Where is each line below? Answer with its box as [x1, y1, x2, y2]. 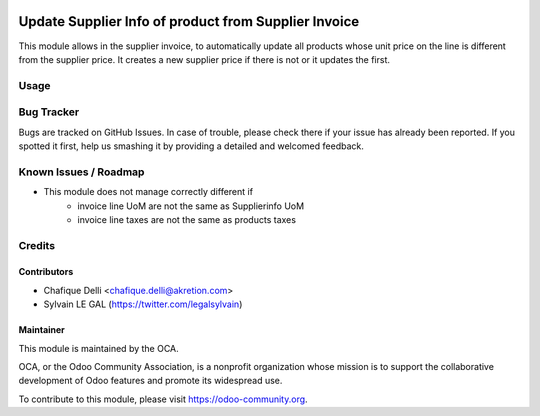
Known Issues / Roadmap [18, 165, 145, 179]
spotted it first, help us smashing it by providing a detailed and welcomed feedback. [18, 140, 364, 152]
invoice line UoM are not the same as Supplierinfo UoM [77, 200, 305, 212]
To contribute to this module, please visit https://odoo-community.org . [18, 393, 309, 405]
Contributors [18, 266, 74, 278]
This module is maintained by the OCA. [18, 342, 179, 354]
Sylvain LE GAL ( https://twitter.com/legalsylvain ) [43, 298, 243, 310]
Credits [18, 238, 55, 252]
